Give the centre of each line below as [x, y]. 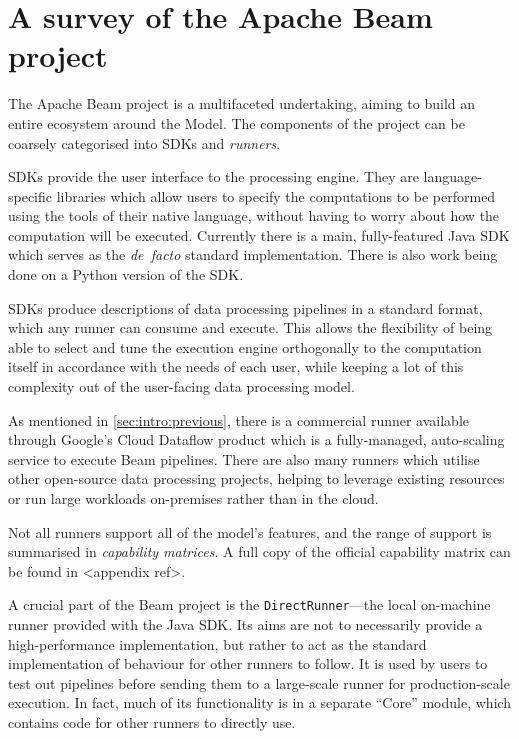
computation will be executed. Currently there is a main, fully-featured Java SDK [259, 234]
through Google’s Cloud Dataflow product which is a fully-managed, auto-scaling [256, 439]
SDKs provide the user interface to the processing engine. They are [213, 176]
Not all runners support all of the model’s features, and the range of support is [250, 531]
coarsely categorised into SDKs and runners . [144, 142]
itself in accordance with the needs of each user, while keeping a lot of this [236, 366]
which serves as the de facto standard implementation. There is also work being [253, 254]
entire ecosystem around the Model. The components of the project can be [236, 122]
